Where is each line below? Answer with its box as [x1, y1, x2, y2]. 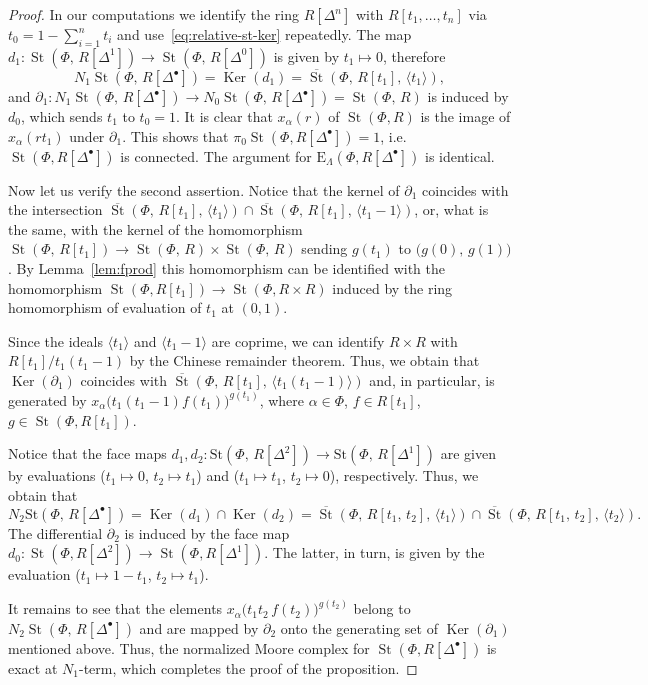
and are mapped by [139, 617, 259, 638]
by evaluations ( [8, 465, 106, 486]
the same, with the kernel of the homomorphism [8, 218, 303, 239]
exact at [8, 657, 58, 678]
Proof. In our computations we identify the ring [8, 4, 300, 24]
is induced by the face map [124, 522, 290, 543]
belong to [353, 598, 411, 619]
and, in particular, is [369, 369, 495, 390]
